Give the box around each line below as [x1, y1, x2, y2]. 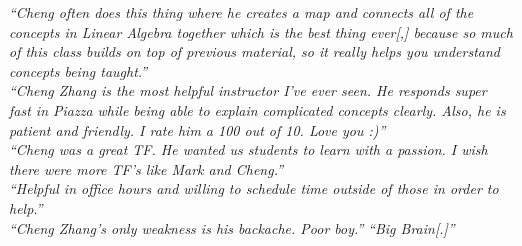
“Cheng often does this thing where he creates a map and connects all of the [9, 2, 474, 22]
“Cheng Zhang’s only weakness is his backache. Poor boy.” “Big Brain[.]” [9, 217, 455, 238]
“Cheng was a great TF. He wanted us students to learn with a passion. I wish [9, 139, 488, 160]
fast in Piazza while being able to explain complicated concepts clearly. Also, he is [9, 99, 506, 120]
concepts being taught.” [9, 60, 148, 81]
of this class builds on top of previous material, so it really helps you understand [9, 41, 501, 62]
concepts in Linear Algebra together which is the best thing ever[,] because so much [9, 21, 513, 42]
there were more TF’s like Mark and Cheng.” [9, 158, 284, 179]
